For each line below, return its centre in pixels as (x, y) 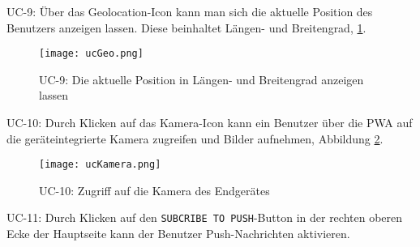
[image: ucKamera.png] (100, 165)
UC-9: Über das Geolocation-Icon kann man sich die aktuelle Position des (190, 11)
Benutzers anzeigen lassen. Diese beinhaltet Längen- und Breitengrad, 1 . (186, 27)
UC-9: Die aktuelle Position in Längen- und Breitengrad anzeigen (201, 79)
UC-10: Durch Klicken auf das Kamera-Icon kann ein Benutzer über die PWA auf (210, 123)
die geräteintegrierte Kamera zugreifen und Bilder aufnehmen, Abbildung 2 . (195, 138)
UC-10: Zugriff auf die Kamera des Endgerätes (154, 190)
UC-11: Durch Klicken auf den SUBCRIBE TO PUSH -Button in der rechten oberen (205, 217)
